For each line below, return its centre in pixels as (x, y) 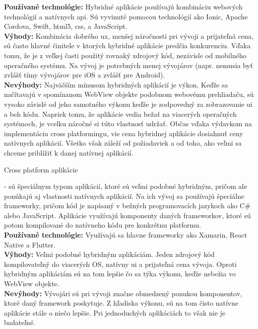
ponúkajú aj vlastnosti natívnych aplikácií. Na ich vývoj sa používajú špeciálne (124, 196)
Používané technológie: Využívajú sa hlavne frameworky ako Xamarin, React (126, 235)
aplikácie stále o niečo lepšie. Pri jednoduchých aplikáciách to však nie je (115, 312)
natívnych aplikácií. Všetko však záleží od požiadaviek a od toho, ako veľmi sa (123, 143)
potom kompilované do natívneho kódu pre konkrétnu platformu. (103, 225)
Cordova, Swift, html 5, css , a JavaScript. (66, 26)
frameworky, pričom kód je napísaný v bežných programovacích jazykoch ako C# (127, 206)
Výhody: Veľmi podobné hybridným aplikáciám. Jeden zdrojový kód (109, 254)
